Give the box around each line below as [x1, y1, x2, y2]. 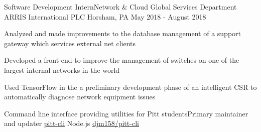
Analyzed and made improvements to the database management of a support [4, 28, 241, 39]
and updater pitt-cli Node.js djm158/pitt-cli [4, 118, 139, 128]
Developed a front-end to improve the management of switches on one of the [4, 55, 239, 65]
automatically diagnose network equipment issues [4, 91, 156, 102]
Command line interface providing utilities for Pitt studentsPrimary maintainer [4, 108, 248, 118]
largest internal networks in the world [4, 64, 120, 75]
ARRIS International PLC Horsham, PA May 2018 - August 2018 [4, 11, 206, 22]
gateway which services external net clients [4, 38, 136, 48]
